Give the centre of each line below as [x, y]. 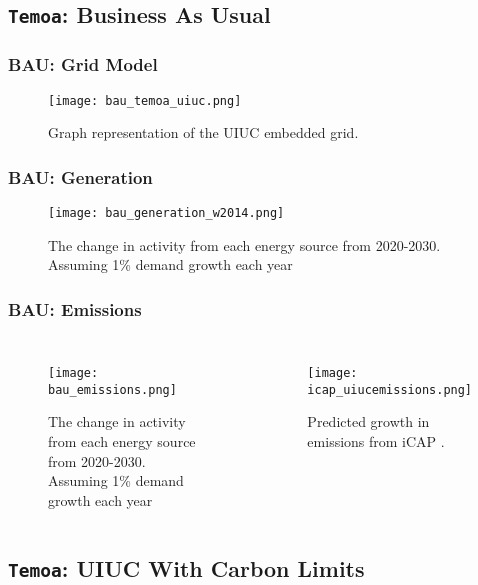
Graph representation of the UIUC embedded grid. [203, 132]
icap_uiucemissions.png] [390, 389]
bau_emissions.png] [112, 389]
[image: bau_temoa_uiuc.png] [145, 100]
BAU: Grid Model [83, 64]
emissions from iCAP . [376, 441]
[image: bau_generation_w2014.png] [166, 213]
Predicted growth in [368, 421]
